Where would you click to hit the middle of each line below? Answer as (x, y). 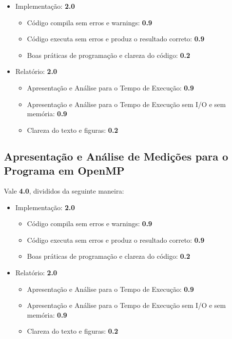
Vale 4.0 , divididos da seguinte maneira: (64, 190)
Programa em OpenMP (64, 170)
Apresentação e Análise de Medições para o (116, 156)
